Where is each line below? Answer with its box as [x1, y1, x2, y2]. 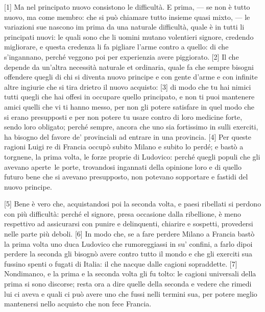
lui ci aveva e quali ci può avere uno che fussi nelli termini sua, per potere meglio [4, 288, 257, 299]
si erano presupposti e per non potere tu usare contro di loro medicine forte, [4, 111, 243, 122]
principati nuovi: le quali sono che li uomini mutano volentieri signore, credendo [4, 31, 254, 42]
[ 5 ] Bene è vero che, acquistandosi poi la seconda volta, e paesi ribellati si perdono [4, 198, 261, 209]
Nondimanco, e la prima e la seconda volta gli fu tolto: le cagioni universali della [4, 268, 256, 279]
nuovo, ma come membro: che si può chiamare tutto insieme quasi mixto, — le [4, 11, 250, 22]
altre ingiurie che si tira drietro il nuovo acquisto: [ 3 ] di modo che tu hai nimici [4, 81, 251, 92]
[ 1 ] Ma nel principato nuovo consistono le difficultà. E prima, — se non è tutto [4, 2, 250, 12]
